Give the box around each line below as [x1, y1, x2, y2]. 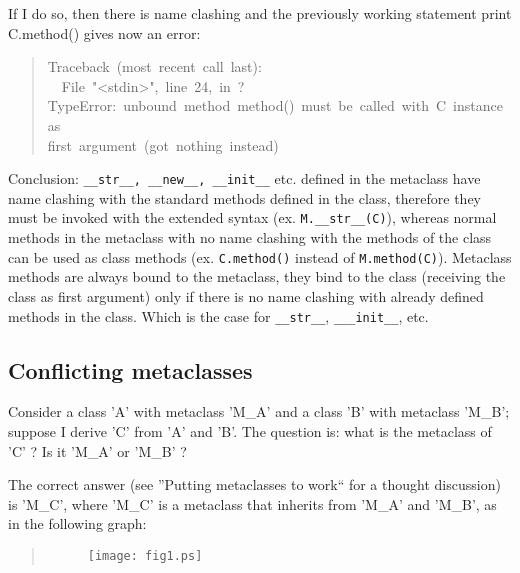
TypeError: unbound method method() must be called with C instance [47, 95, 503, 116]
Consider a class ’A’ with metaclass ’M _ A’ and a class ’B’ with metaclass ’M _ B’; [8, 401, 510, 422]
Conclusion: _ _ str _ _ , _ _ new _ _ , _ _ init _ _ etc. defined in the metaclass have [8, 168, 481, 189]
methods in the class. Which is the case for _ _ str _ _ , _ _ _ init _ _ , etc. [8, 305, 429, 326]
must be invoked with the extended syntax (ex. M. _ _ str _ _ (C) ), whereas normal [8, 207, 497, 228]
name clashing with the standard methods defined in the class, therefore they [8, 187, 482, 208]
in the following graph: [8, 513, 147, 534]
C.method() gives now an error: [8, 22, 201, 43]
